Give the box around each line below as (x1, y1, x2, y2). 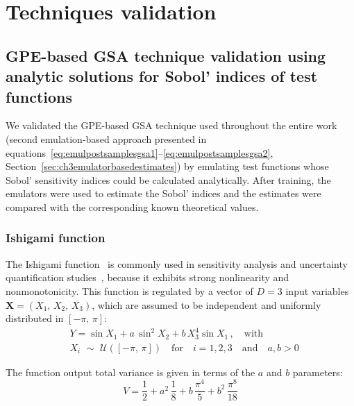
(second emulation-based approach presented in (6, 131, 207, 146)
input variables (285, 283, 349, 298)
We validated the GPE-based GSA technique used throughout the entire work (6, 118, 337, 133)
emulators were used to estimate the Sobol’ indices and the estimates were (6, 186, 321, 201)
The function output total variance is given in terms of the (6, 364, 255, 379)
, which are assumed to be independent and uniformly (92, 297, 321, 312)
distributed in (6, 311, 64, 325)
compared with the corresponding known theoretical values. (6, 199, 259, 214)
